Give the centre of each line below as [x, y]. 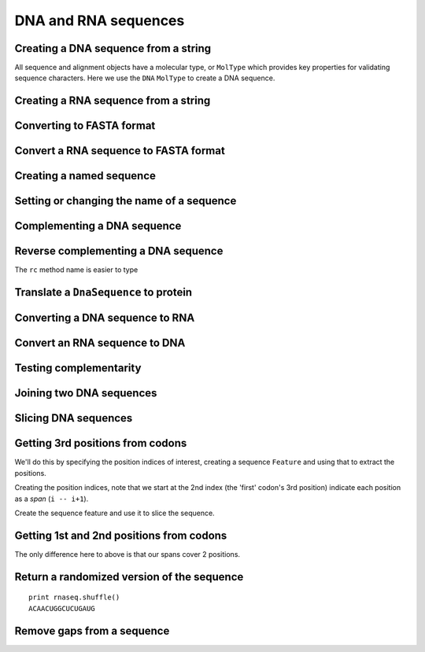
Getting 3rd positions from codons [101, 443]
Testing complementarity [78, 368]
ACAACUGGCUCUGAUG [62, 608]
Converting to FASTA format [85, 126]
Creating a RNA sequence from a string [113, 101]
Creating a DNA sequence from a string [113, 48]
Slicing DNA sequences [74, 418]
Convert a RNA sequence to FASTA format [120, 151]
